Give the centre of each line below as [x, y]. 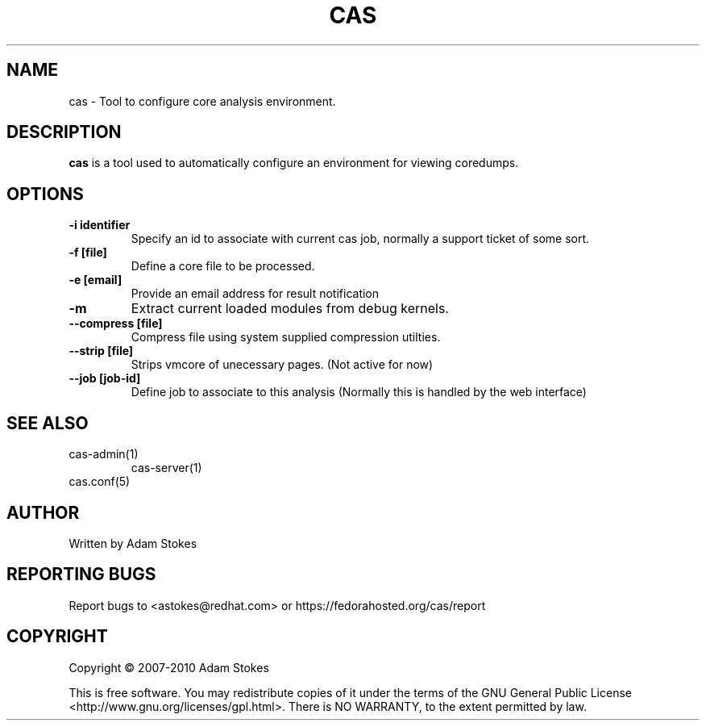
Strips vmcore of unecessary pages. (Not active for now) [282, 365]
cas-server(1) [166, 468]
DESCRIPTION [64, 132]
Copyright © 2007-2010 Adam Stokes [169, 667]
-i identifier [100, 225]
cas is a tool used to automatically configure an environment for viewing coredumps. [294, 163]
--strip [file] [101, 351]
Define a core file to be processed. [223, 266]
